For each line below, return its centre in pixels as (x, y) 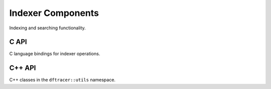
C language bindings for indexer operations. (55, 54)
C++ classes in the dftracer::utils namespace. (62, 80)
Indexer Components (54, 13)
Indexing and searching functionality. (48, 28)
